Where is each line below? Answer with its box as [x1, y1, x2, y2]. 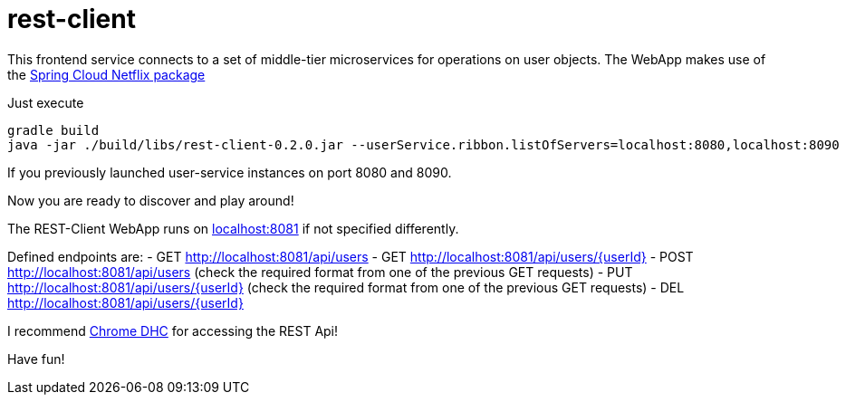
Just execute [7, 94, 84, 110]
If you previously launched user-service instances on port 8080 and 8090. [7, 164, 452, 180]
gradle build [7, 122, 100, 138]
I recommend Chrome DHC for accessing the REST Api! [7, 322, 339, 339]
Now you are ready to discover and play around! [7, 192, 294, 208]
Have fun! [7, 350, 65, 367]
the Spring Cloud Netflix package [7, 66, 206, 82]
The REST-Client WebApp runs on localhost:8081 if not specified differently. [7, 220, 459, 236]
